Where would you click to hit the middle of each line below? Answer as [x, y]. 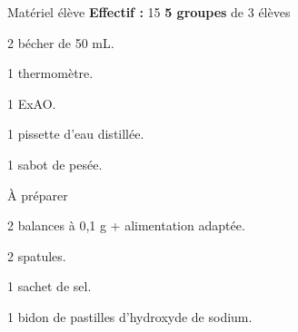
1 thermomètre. [50, 73]
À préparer [38, 195]
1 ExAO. [32, 103]
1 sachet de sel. [50, 286]
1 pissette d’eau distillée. [76, 134]
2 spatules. [37, 255]
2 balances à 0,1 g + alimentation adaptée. [126, 225]
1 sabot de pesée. [55, 164]
